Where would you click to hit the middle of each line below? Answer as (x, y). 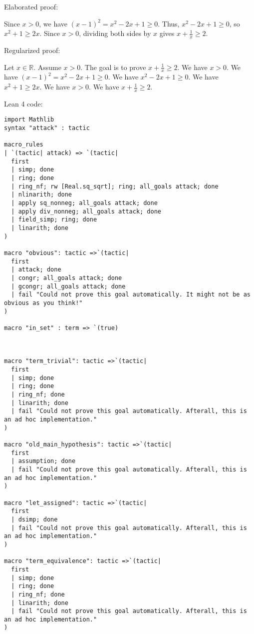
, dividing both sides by (115, 33)
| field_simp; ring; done (54, 220)
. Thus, (169, 23)
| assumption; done (43, 461)
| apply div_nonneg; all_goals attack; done (86, 211)
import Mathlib (29, 120)
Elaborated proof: (31, 6)
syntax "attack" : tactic (47, 128)
